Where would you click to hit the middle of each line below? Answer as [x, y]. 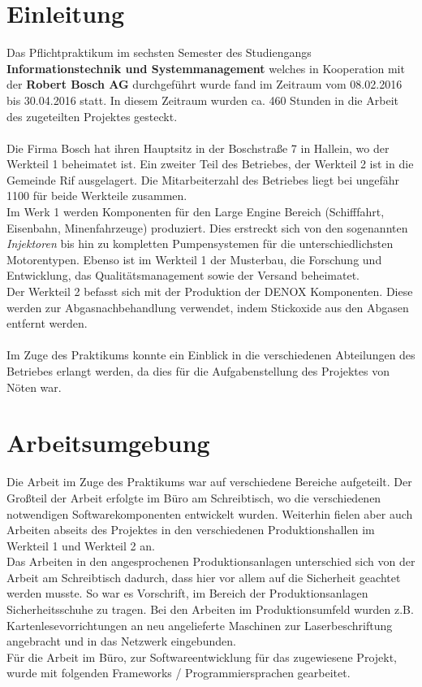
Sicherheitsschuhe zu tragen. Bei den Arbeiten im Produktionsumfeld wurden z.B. [210, 609]
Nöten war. [34, 387]
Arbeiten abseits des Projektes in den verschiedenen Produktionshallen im [191, 530]
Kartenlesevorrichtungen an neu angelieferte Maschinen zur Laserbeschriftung [200, 625]
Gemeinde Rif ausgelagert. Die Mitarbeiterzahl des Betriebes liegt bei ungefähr [203, 179]
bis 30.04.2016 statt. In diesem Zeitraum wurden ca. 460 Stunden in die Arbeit [202, 100]
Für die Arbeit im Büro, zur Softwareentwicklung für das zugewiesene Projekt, [202, 657]
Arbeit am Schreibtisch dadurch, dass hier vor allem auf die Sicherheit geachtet [204, 577]
